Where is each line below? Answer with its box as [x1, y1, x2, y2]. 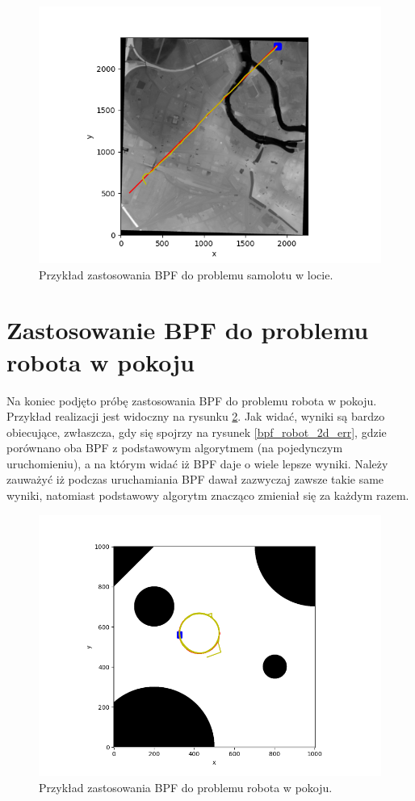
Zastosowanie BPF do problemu [6, 313, 369, 346]
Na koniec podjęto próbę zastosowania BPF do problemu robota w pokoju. [6, 392, 377, 409]
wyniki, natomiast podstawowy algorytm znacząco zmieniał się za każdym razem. [6, 487, 409, 504]
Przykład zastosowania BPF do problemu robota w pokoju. [39, 778, 333, 795]
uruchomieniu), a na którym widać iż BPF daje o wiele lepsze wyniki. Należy [6, 455, 388, 472]
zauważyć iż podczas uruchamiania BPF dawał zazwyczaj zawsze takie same [6, 471, 384, 488]
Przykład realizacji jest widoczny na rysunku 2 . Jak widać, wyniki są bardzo [6, 408, 385, 425]
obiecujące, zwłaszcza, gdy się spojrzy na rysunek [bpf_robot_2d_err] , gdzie [6, 423, 387, 440]
